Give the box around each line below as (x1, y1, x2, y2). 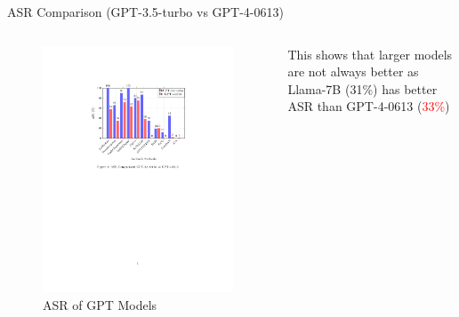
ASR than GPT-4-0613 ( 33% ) (287, 97, 450, 115)
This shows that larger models (287, 44, 453, 63)
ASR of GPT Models (43, 295, 157, 313)
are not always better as (287, 62, 419, 81)
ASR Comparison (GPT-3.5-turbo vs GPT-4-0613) (7, 3, 284, 20)
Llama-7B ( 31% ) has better (287, 79, 438, 98)
